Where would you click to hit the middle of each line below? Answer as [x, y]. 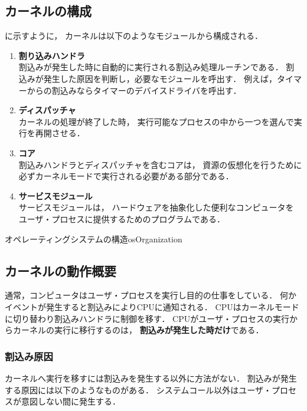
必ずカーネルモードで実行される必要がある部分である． [126, 176]
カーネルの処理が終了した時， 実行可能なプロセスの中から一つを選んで [156, 121]
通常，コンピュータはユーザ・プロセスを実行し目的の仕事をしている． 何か [151, 295]
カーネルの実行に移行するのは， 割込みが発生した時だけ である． [138, 330]
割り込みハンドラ [52, 55]
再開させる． [60, 133]
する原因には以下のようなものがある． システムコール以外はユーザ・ [138, 389]
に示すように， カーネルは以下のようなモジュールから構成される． [134, 36]
